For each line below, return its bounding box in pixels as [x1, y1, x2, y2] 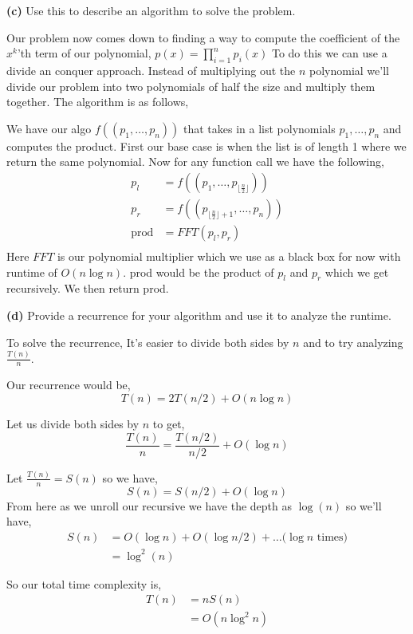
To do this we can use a [271, 45, 387, 61]
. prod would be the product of [123, 263, 274, 280]
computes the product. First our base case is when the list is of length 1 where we [6, 137, 407, 154]
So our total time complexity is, [6, 575, 162, 592]
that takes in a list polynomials [183, 120, 336, 136]
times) [317, 531, 348, 543]
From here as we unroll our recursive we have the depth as [6, 497, 293, 514]
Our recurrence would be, [6, 376, 131, 393]
